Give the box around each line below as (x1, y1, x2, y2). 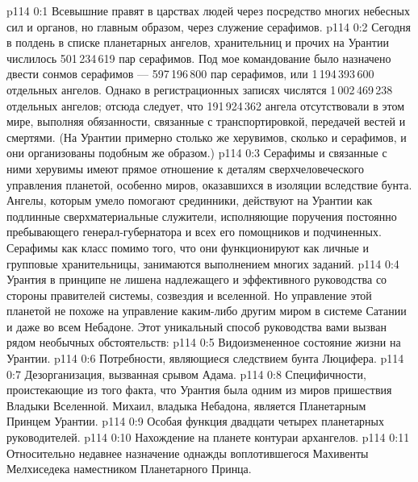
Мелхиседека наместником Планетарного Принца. (6, 460, 252, 477)
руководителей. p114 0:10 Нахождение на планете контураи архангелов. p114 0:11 (6, 429, 410, 446)
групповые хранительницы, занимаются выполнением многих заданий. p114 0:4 (6, 255, 399, 272)
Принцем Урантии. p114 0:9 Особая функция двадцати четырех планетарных (6, 413, 385, 430)
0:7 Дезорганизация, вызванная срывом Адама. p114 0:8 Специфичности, (6, 365, 366, 382)
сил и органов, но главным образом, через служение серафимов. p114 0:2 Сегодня (6, 18, 412, 35)
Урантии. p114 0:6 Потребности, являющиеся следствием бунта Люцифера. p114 (6, 350, 404, 367)
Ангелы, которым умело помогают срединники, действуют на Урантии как (6, 192, 373, 209)
